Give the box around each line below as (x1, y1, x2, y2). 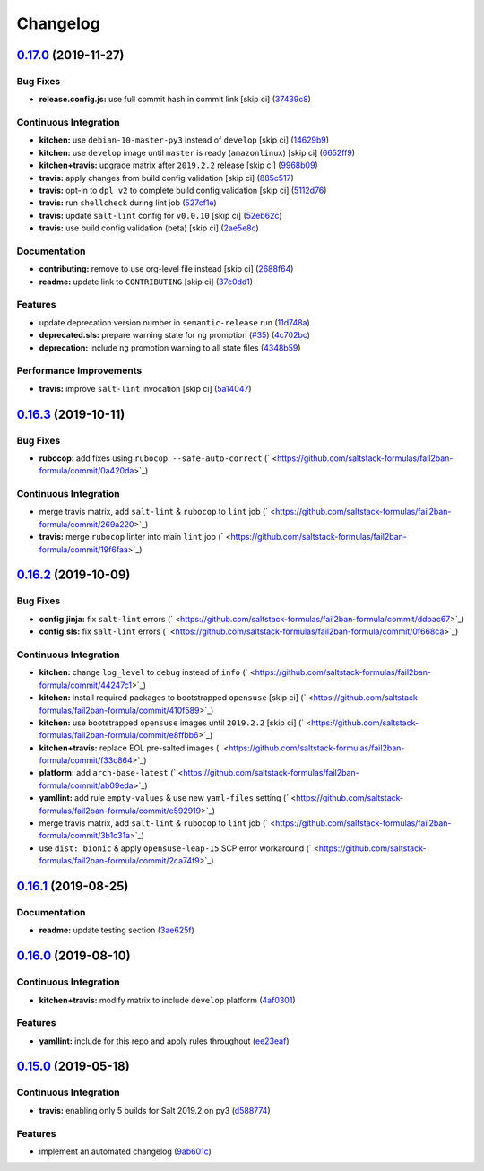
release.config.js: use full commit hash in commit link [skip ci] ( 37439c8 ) (39, 94, 311, 105)
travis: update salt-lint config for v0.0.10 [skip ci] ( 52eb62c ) (39, 210, 282, 221)
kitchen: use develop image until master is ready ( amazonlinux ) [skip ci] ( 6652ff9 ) (39, 147, 356, 158)
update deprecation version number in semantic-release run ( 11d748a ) (39, 317, 311, 327)
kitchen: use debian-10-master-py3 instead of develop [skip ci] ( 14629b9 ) (39, 134, 330, 145)
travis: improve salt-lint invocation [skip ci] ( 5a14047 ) (39, 383, 252, 394)
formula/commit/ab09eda (39, 780, 134, 791)
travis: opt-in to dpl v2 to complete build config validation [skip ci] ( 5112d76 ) (39, 185, 327, 196)
